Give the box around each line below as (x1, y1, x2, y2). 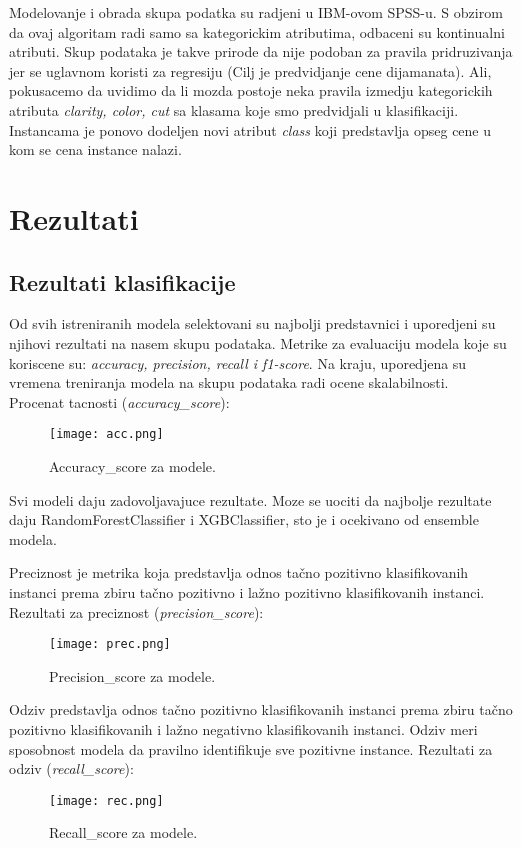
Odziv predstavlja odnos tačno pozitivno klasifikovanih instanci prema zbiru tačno (9, 699, 513, 720)
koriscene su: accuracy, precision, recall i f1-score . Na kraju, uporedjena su (9, 352, 467, 373)
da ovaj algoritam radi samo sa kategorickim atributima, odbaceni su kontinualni (9, 21, 505, 42)
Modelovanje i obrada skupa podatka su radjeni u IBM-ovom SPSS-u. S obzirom (9, 2, 503, 22)
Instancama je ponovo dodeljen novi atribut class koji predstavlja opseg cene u (9, 119, 492, 140)
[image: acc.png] (49, 427, 164, 442)
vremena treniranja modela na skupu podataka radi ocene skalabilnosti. (9, 372, 449, 393)
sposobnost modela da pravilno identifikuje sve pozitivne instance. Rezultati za (9, 738, 493, 759)
